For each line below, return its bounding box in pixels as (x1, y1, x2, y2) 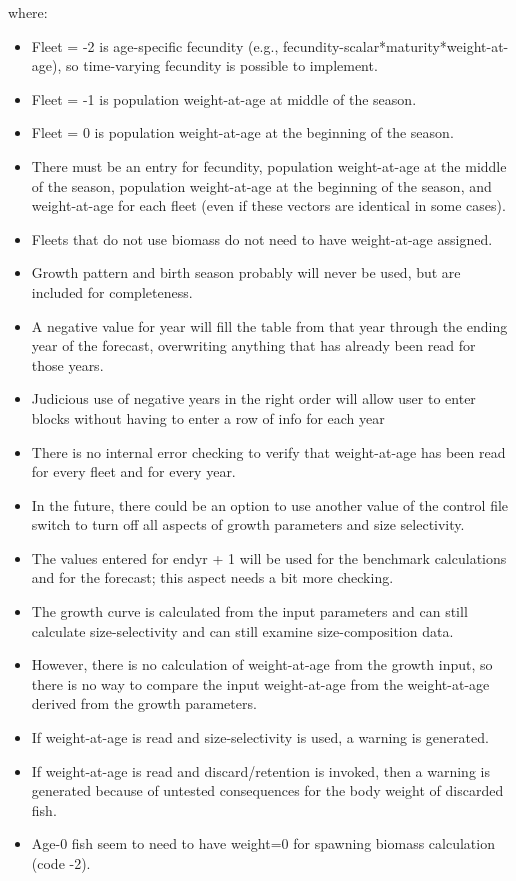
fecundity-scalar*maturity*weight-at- (282, 35, 509, 56)
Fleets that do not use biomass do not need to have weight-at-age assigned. (31, 228, 493, 249)
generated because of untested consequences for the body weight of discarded (31, 780, 504, 801)
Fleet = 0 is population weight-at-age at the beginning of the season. (31, 122, 454, 143)
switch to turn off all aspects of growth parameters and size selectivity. (31, 514, 465, 535)
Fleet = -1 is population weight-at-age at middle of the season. (31, 88, 417, 109)
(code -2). (31, 853, 91, 873)
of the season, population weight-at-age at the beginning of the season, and (31, 175, 492, 196)
